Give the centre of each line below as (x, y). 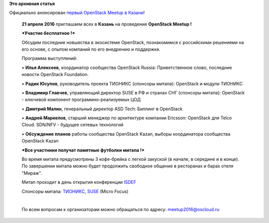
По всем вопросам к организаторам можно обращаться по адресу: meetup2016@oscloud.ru (120, 210)
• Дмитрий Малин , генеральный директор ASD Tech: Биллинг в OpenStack (102, 109)
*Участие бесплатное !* (48, 33)
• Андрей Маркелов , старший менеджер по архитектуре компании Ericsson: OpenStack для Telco (127, 118)
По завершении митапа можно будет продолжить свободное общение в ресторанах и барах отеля (128, 166)
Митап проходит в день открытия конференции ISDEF (79, 182)
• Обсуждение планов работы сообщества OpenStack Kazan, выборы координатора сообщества (126, 134)
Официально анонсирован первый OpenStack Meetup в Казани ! (77, 13)
